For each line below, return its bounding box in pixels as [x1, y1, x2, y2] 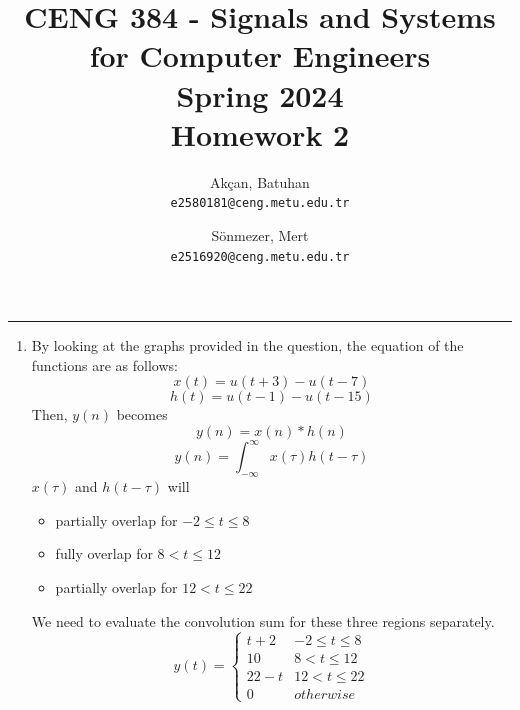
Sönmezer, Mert [211, 224, 309, 245]
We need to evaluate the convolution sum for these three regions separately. [31, 610, 495, 631]
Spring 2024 [176, 74, 344, 115]
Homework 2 [170, 113, 350, 154]
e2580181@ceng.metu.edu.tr [170, 196, 350, 211]
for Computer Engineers [89, 35, 431, 76]
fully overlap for [55, 543, 153, 564]
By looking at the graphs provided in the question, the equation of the [31, 335, 464, 356]
